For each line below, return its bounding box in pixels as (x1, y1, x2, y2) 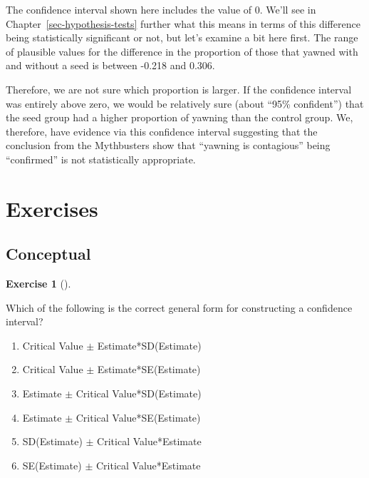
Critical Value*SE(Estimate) (76, 410, 201, 424)
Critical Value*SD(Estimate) (76, 386, 202, 401)
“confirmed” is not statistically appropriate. (6, 151, 196, 166)
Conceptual (6, 243, 91, 265)
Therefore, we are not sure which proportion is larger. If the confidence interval (6, 81, 352, 96)
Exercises (6, 193, 98, 223)
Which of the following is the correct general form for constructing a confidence (6, 300, 353, 315)
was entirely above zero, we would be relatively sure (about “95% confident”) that (6, 96, 364, 111)
